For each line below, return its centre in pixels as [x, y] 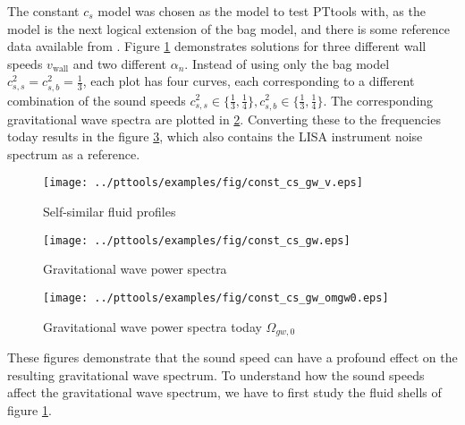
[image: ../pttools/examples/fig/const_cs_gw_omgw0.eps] [216, 297]
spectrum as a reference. [74, 153]
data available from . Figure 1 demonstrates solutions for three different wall [217, 46]
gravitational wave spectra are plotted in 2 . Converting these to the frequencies [224, 119]
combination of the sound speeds [97, 100]
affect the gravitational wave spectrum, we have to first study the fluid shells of [224, 392]
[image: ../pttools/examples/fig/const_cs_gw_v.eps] [203, 183]
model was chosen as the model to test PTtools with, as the [262, 11]
